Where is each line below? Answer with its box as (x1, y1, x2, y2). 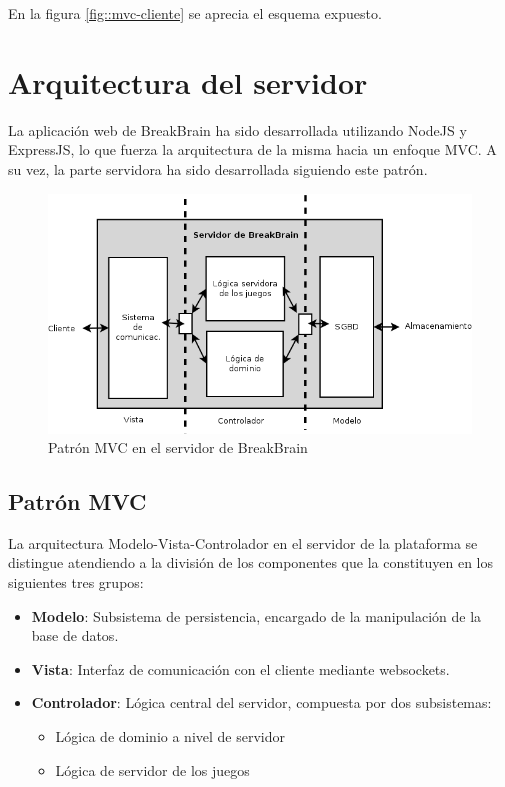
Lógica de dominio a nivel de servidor (55, 726, 285, 747)
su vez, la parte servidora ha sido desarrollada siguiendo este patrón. (8, 158, 428, 179)
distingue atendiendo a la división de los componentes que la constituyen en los (8, 552, 494, 573)
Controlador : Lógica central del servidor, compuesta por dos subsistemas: (31, 692, 492, 713)
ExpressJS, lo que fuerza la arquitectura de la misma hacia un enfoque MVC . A (8, 139, 497, 160)
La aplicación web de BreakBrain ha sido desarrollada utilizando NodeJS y (8, 119, 467, 140)
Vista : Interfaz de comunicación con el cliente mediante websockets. (31, 658, 450, 679)
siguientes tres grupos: (8, 572, 144, 593)
